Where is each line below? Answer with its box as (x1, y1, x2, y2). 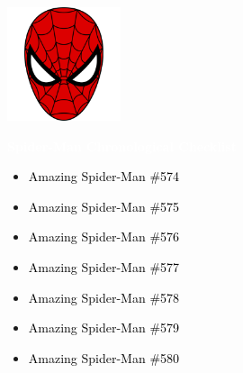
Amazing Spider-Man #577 (28, 257, 180, 276)
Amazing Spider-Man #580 (28, 348, 180, 367)
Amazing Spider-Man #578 (28, 287, 180, 306)
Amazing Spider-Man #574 (28, 167, 180, 186)
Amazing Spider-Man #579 (28, 318, 180, 337)
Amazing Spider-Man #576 (28, 227, 180, 246)
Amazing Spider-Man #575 (28, 196, 180, 215)
